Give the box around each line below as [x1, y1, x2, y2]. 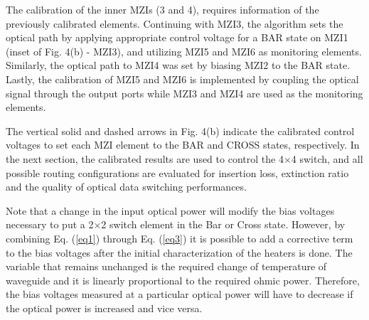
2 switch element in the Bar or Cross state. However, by [101, 217, 346, 232]
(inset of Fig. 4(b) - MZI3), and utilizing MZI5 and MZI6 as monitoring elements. [6, 43, 362, 58]
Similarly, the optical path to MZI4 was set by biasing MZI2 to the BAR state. [6, 58, 351, 73]
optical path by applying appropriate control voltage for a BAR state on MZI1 [6, 30, 348, 45]
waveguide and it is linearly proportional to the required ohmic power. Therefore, [6, 272, 360, 287]
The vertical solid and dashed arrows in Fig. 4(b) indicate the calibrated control [6, 123, 355, 138]
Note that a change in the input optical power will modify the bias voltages [6, 203, 335, 218]
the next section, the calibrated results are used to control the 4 [6, 151, 284, 166]
